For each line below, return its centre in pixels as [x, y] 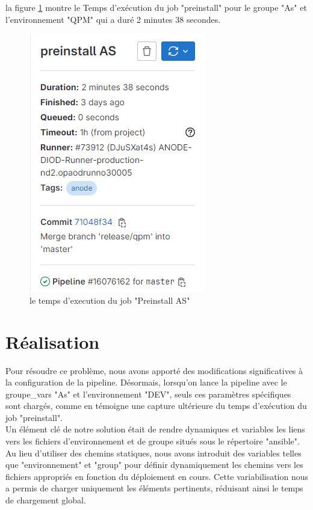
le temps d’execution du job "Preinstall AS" [110, 300]
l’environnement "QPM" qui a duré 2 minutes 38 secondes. [113, 19]
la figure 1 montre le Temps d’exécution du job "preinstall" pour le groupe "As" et [156, 7]
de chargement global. [46, 500]
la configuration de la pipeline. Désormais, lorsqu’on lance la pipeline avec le [146, 382]
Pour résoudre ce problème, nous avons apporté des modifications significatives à [154, 370]
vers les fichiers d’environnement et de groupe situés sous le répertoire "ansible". [153, 441]
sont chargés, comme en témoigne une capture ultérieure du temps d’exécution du [156, 406]
